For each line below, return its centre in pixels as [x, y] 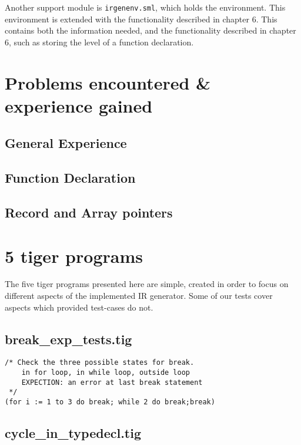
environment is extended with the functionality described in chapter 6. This [141, 19]
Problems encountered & [108, 82]
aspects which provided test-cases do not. [79, 307]
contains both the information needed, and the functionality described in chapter [150, 30]
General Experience [66, 143]
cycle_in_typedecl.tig [73, 433]
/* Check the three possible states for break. [100, 363]
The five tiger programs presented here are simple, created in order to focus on [147, 284]
